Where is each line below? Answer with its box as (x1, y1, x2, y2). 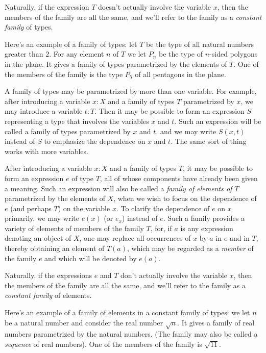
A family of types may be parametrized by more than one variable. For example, (5, 86, 257, 96)
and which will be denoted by (44, 253, 137, 263)
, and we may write (156, 125, 216, 136)
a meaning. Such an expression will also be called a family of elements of (5, 183, 232, 193)
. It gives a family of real (177, 317, 255, 327)
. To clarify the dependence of (116, 203, 210, 213)
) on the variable (58, 203, 110, 213)
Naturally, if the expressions (5, 270, 92, 281)
